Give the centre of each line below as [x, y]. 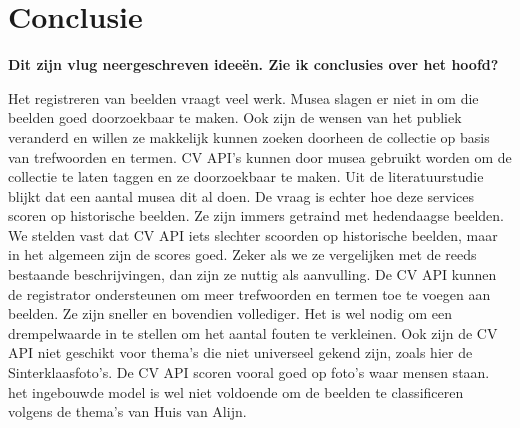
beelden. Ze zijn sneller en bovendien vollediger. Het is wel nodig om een [230, 313]
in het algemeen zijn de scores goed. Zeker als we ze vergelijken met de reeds [242, 254]
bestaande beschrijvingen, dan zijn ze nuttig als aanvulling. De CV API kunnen [252, 274]
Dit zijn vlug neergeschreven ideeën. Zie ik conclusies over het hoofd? [253, 64]
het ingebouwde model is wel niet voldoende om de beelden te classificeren [236, 391]
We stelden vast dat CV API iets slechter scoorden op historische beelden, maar [253, 234]
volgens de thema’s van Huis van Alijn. [127, 411]
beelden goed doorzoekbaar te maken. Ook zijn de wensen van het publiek [235, 117]
